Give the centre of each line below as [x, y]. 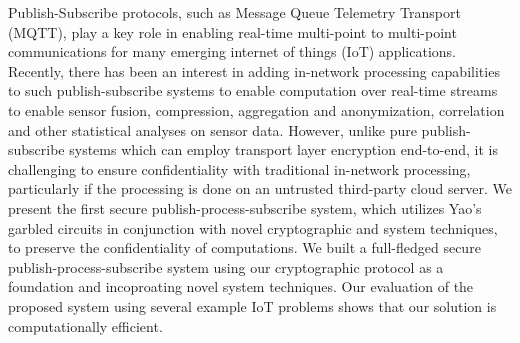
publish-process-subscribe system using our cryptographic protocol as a [226, 266]
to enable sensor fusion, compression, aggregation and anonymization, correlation [256, 109]
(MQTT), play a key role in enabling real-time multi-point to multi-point [232, 31]
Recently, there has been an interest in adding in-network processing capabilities [254, 70]
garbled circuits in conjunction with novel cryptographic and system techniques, [253, 227]
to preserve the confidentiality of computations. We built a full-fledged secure [244, 247]
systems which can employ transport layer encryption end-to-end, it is [283, 149]
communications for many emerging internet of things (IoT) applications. [232, 51]
